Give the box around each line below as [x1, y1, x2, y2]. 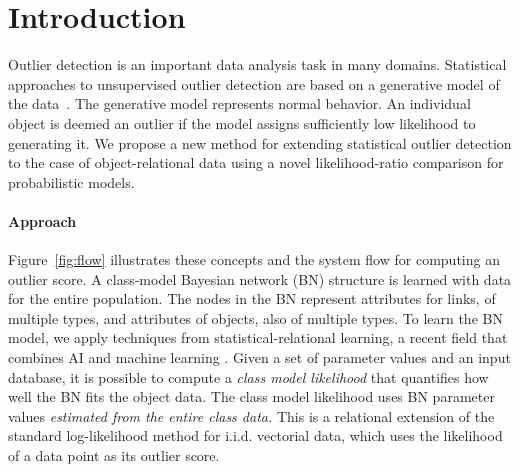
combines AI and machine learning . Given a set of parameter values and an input [8, 347, 511, 368]
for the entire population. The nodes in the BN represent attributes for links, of [8, 288, 496, 309]
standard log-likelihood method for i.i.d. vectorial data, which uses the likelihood [8, 425, 503, 446]
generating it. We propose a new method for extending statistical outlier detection [8, 132, 512, 153]
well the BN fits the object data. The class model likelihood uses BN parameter [8, 386, 495, 407]
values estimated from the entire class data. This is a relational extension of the [8, 405, 495, 426]
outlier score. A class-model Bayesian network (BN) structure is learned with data [8, 268, 512, 289]
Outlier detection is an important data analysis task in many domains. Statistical [8, 54, 507, 75]
